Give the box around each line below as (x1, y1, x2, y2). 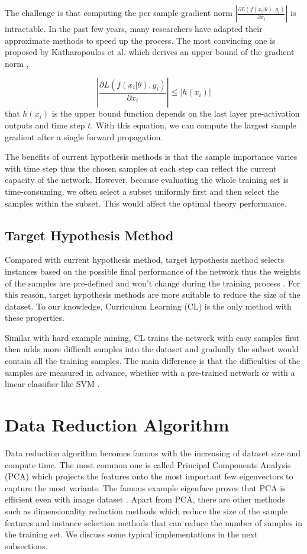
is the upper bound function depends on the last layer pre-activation (51, 107, 300, 120)
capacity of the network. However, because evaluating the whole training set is (5, 173, 289, 186)
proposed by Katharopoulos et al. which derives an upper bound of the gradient (5, 46, 295, 58)
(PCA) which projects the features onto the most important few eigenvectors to (5, 470, 293, 482)
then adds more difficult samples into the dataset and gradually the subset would (5, 343, 299, 355)
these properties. (5, 311, 64, 324)
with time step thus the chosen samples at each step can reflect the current (5, 162, 277, 174)
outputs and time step (5, 118, 85, 131)
